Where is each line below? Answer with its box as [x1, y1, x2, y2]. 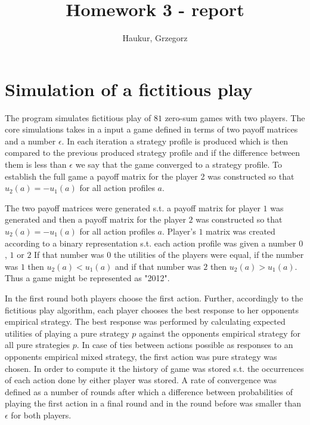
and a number [5, 134, 56, 147]
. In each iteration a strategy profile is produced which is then [61, 134, 289, 147]
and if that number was [114, 260, 201, 272]
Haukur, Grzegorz [122, 32, 188, 44]
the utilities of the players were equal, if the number [113, 248, 304, 261]
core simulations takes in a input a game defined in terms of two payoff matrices [5, 123, 298, 135]
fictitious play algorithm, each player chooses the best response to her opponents [5, 303, 299, 316]
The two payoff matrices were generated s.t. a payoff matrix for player [5, 201, 261, 214]
